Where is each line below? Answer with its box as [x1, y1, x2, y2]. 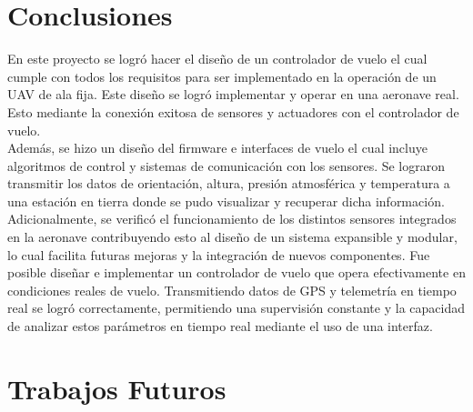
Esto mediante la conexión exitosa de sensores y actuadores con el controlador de [7, 102, 459, 121]
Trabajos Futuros [7, 369, 226, 407]
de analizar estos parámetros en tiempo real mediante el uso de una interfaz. [7, 317, 433, 336]
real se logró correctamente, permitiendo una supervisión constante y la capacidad [7, 298, 465, 317]
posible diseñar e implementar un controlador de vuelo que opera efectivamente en [7, 263, 466, 282]
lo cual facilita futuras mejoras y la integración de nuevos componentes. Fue [7, 245, 430, 264]
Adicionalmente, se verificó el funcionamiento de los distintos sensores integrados [7, 209, 457, 228]
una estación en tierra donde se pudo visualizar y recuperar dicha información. [7, 191, 445, 210]
